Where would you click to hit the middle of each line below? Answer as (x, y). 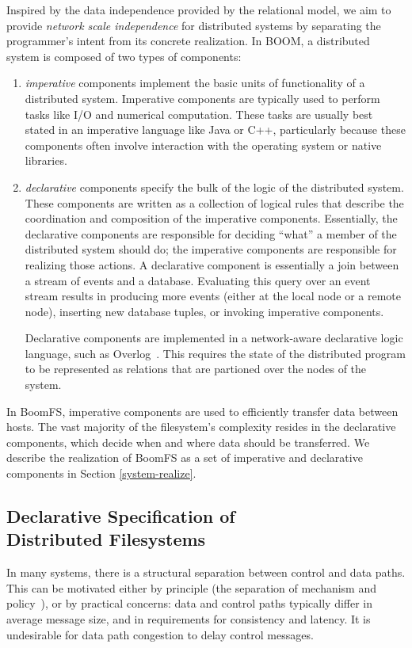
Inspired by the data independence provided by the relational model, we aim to (199, 10)
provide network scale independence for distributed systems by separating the (194, 25)
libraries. (46, 160)
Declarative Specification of (121, 516)
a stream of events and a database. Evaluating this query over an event (198, 280)
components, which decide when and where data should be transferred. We (188, 442)
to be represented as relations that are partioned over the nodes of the (196, 369)
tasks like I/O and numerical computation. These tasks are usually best (199, 114)
